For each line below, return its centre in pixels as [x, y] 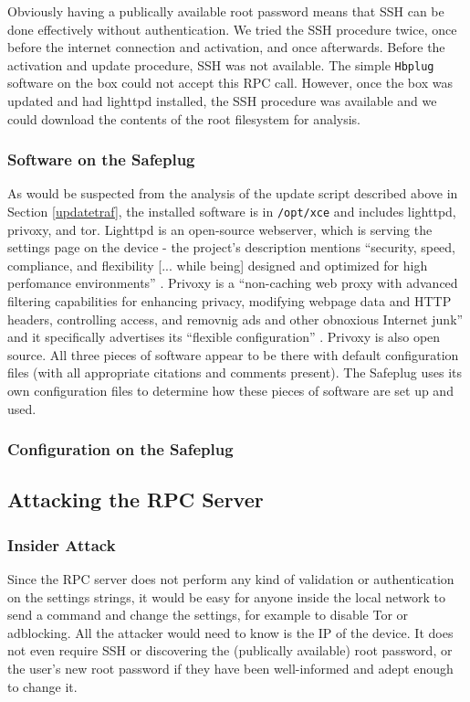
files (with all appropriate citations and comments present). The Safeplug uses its [235, 372]
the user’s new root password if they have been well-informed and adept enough [230, 669]
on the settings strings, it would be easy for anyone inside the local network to [227, 596]
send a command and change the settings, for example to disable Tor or [208, 615]
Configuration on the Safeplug [120, 449]
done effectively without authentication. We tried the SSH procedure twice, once [232, 29]
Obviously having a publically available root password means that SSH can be [226, 11]
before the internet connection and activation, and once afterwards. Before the [226, 47]
